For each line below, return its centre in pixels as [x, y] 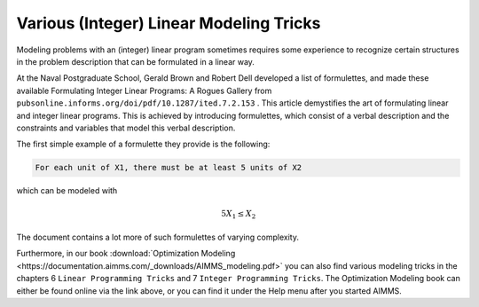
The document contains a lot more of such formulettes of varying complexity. [157, 237]
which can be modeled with [67, 191]
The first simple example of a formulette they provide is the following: [143, 144]
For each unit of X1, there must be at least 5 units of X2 [169, 168]
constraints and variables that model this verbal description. [126, 128]
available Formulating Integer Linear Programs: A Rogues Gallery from [144, 91]
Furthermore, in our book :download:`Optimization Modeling [126, 254]
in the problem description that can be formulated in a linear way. [135, 61]
